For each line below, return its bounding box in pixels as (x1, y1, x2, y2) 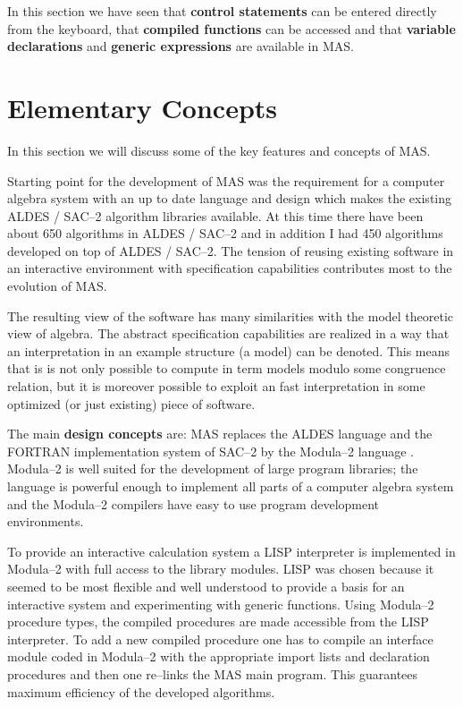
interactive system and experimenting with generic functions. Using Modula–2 (7, 594, 434, 613)
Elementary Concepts (7, 89, 278, 125)
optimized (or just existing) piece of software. (7, 394, 256, 413)
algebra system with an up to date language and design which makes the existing (7, 189, 452, 208)
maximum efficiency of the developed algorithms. (7, 682, 275, 701)
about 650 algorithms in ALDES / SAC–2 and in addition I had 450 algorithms (7, 224, 443, 243)
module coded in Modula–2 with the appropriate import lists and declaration (7, 647, 430, 666)
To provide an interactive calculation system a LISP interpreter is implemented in (7, 541, 456, 560)
